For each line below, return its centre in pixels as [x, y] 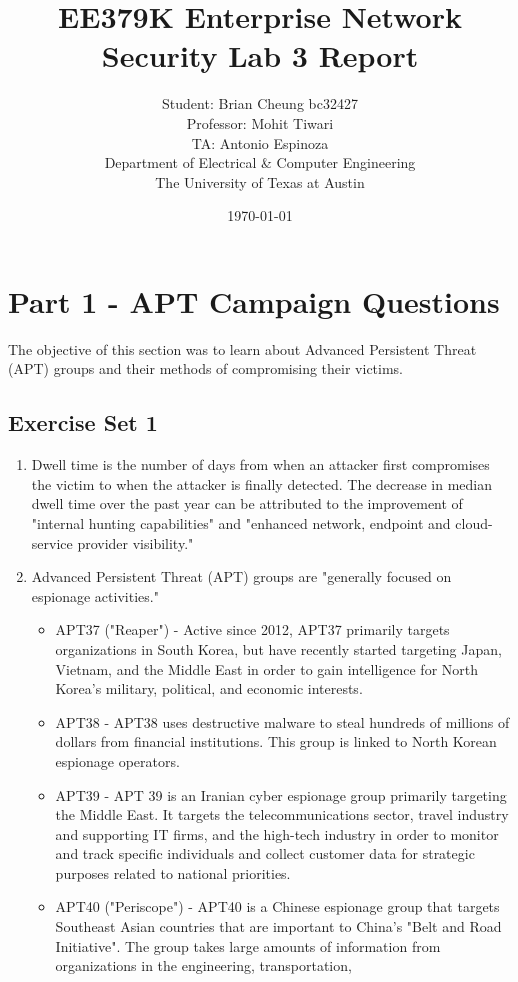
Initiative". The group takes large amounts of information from [248, 945]
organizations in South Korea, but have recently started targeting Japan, [278, 648]
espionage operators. [117, 760]
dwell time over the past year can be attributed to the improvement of [247, 503]
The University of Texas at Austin [260, 181]
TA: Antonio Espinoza [260, 142]
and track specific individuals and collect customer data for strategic [265, 853]
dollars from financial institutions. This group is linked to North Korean [276, 741]
